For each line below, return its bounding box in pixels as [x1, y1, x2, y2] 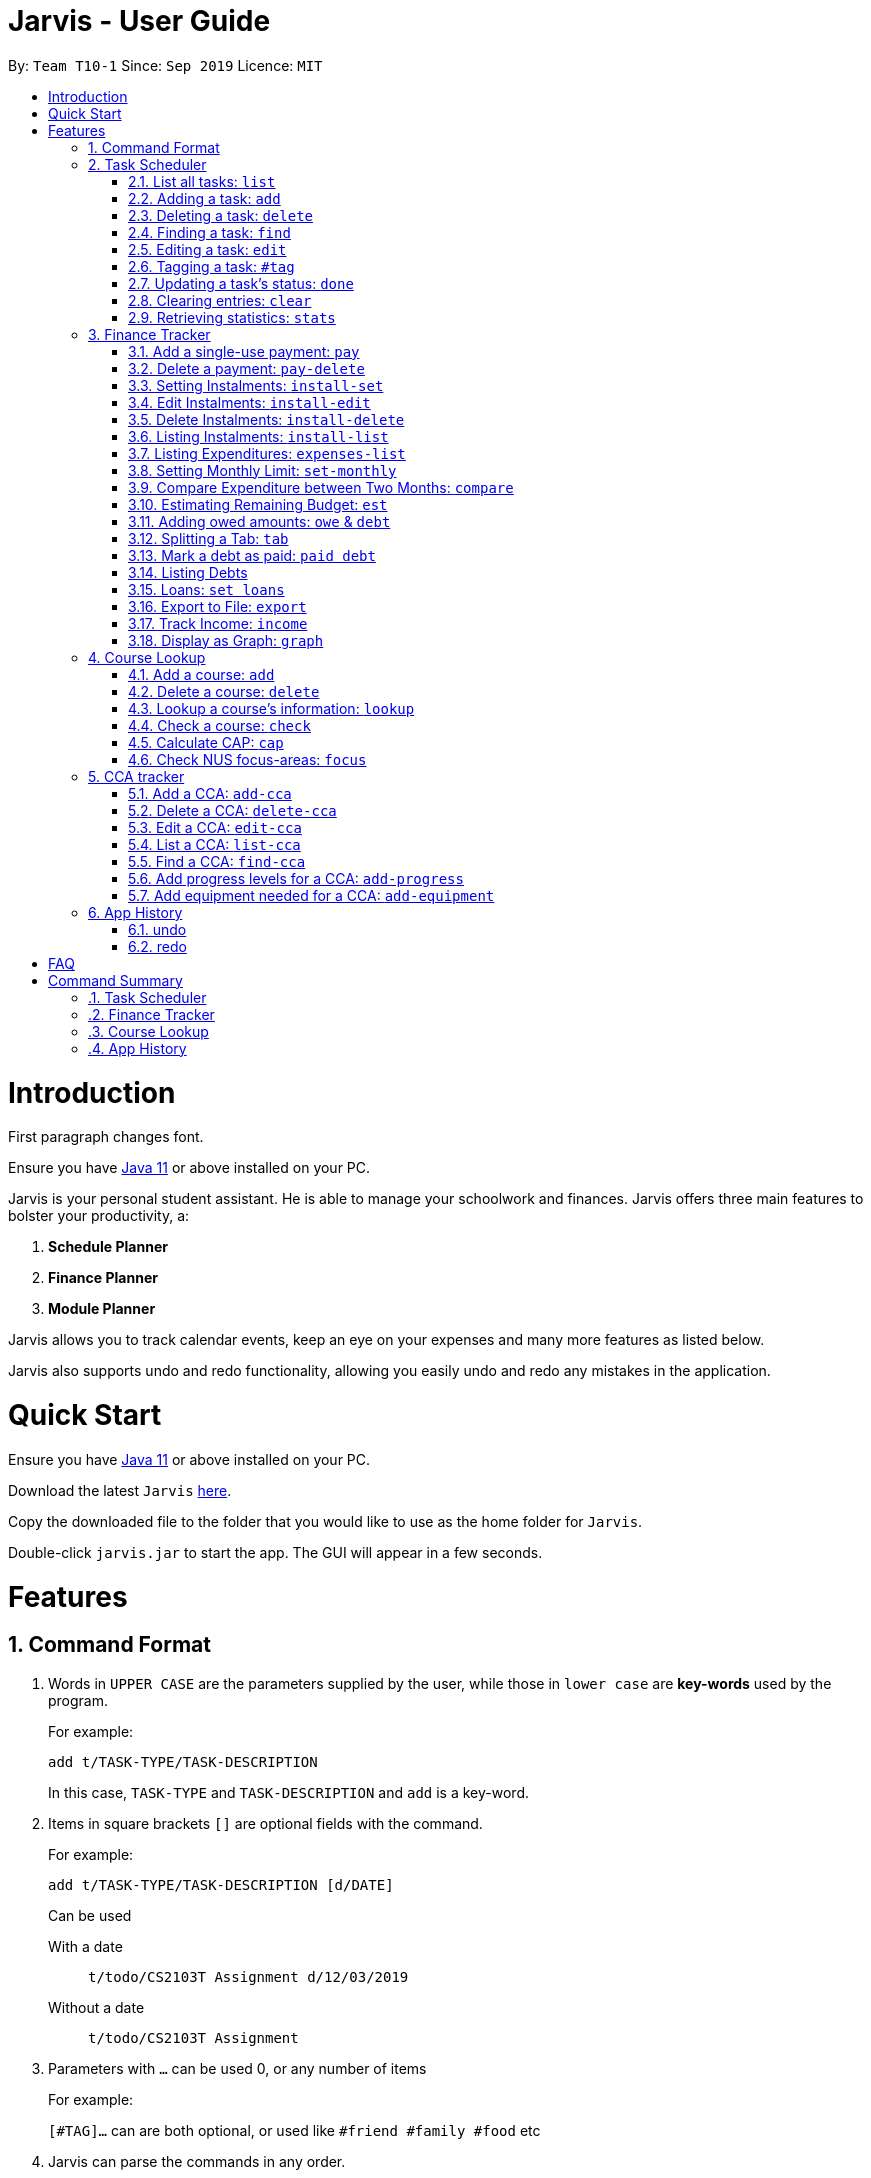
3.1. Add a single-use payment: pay [128, 342, 360, 360]
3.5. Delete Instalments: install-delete [128, 410, 405, 428]
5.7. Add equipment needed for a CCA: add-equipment [128, 886, 495, 904]
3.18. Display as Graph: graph [128, 631, 324, 649]
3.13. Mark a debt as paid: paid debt [128, 546, 376, 564]
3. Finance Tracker [88, 325, 211, 343]
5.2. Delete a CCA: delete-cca [128, 801, 337, 819]
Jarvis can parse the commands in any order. [48, 2152, 346, 2170]
